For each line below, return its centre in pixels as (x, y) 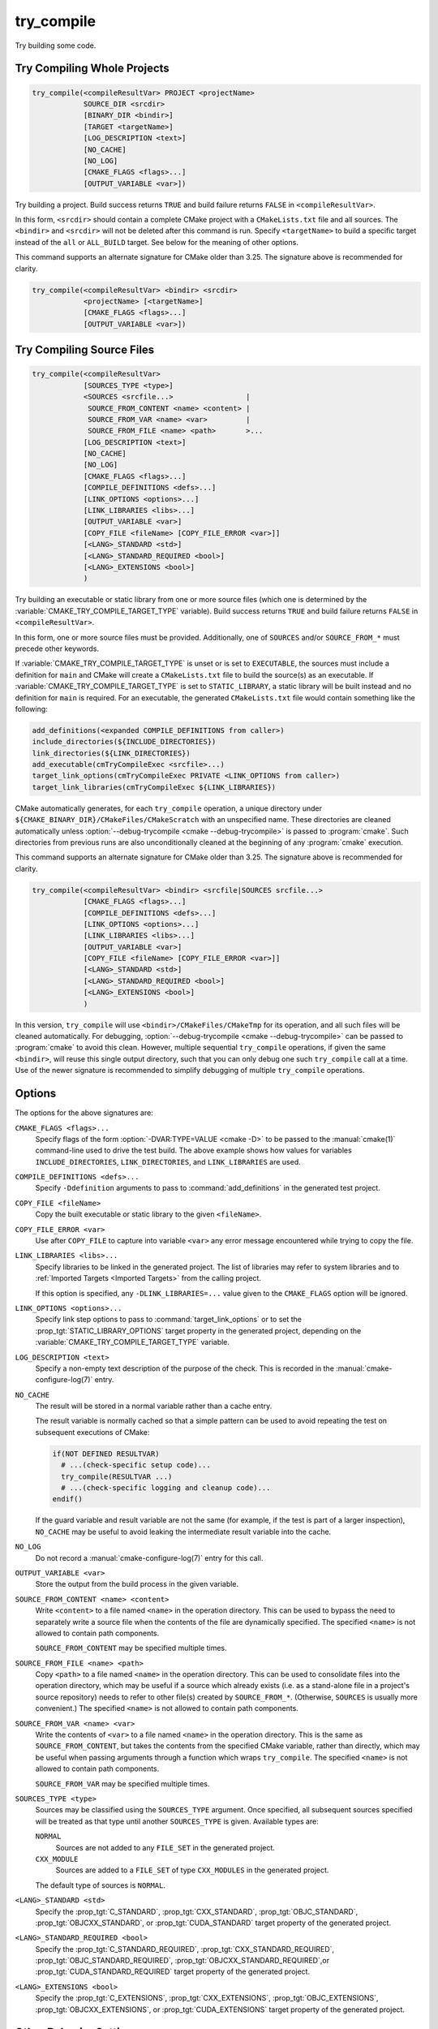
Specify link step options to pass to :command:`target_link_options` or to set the (169, 1320)
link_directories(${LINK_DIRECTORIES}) (111, 753)
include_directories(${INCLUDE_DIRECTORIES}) (124, 742)
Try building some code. (56, 45)
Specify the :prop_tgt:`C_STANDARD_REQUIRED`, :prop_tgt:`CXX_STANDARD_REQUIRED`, (185, 1949)
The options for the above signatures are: (84, 1113)
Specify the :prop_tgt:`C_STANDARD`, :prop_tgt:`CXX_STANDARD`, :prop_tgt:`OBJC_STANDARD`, (197, 1911)
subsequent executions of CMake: (92, 1432)
